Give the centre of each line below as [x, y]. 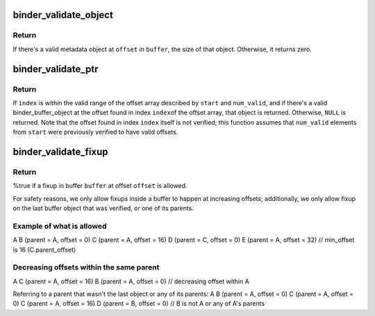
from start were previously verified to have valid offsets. [95, 132]
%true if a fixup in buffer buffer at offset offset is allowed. [100, 186]
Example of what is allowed [60, 226]
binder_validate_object [63, 15]
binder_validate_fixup [60, 151]
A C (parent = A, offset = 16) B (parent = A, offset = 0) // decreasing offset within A [131, 281]
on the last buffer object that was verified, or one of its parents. [103, 209]
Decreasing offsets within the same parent [86, 267]
